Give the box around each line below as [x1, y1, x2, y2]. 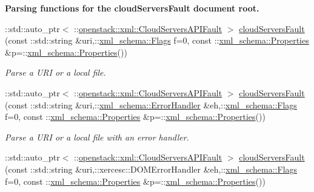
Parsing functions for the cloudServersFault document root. [5, 2, 259, 14]
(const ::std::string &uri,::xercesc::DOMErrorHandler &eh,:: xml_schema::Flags [5, 162, 298, 175]
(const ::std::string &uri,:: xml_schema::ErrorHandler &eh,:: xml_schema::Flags [5, 98, 297, 111]
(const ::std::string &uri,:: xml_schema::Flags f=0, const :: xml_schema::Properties [5, 34, 309, 47]
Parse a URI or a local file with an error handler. [5, 130, 189, 143]
